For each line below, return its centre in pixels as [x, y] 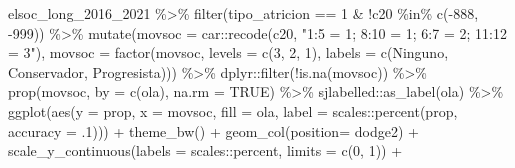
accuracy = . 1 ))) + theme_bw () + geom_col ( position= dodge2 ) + [213, 130]
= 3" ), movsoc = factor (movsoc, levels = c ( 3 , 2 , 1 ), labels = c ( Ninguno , [228, 52]
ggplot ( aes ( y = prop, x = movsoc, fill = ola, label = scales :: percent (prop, [233, 110]
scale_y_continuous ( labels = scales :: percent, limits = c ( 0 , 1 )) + [205, 150]
